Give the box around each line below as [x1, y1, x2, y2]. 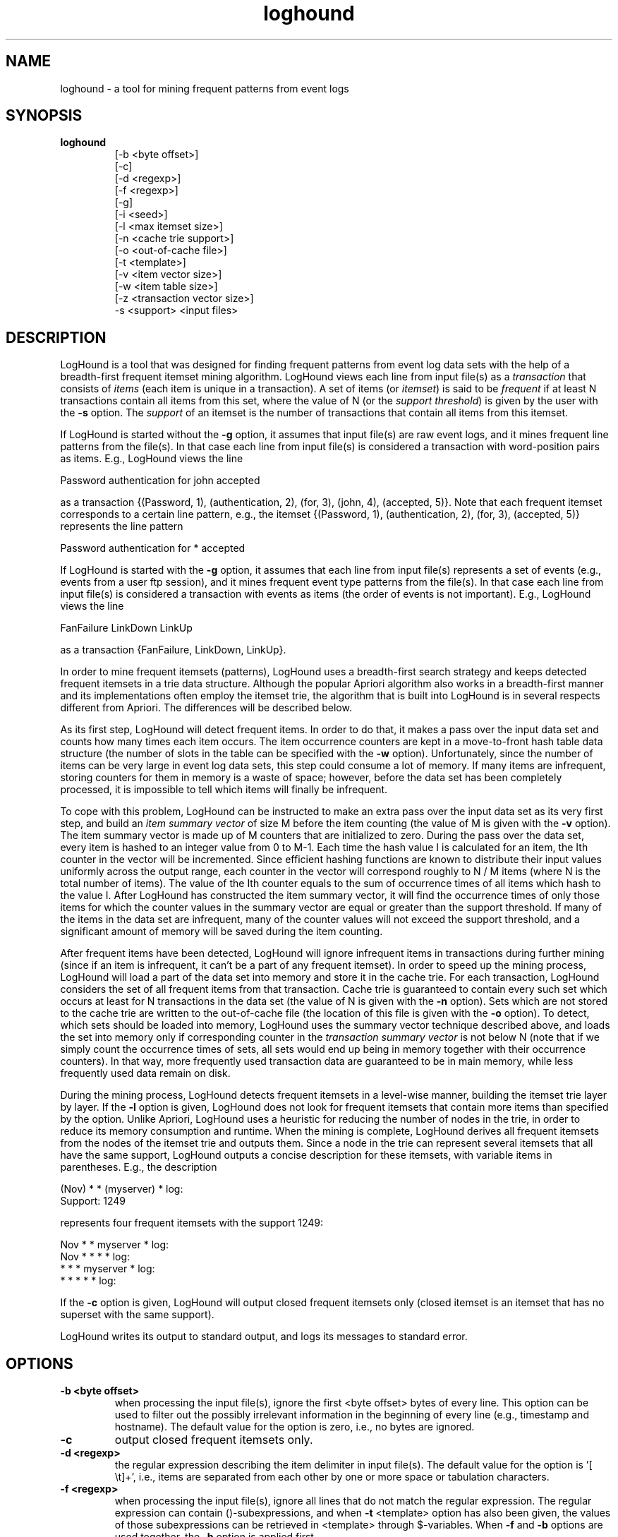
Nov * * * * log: [60, 1250, 131, 1263]
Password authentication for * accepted [60, 542, 246, 555]
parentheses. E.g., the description [60, 1161, 217, 1174]
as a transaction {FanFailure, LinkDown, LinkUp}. [60, 644, 286, 656]
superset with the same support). [60, 1308, 214, 1321]
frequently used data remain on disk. [60, 1067, 231, 1080]
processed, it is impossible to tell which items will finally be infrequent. [60, 783, 388, 796]
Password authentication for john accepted [60, 474, 260, 487]
